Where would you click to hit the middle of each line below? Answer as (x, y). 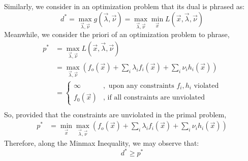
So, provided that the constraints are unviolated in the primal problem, (115, 114)
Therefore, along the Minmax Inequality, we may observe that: (102, 143)
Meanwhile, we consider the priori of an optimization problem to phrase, (117, 34)
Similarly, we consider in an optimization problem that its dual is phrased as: (125, 6)
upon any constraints (141, 86)
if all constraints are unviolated (156, 98)
